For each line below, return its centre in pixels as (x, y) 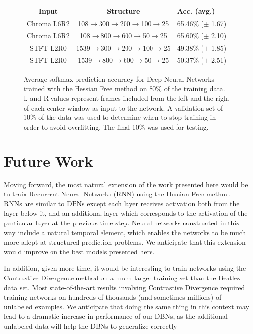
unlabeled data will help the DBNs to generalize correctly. (91, 325)
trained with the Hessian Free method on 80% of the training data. (124, 88)
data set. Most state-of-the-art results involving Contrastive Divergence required (125, 287)
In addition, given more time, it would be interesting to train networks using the (125, 268)
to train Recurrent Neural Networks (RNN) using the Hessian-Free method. (118, 194)
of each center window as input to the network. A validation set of (123, 107)
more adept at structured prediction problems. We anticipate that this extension (125, 242)
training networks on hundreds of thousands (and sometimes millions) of (113, 297)
